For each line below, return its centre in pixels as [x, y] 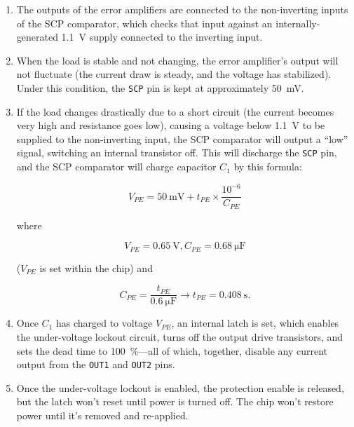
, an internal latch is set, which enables [255, 323]
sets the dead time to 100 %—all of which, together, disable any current [172, 350]
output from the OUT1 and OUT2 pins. [96, 364]
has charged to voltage [104, 323]
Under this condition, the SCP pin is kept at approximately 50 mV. [160, 87]
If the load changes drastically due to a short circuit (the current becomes [175, 111]
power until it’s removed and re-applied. [102, 415]
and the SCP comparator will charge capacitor [116, 167]
